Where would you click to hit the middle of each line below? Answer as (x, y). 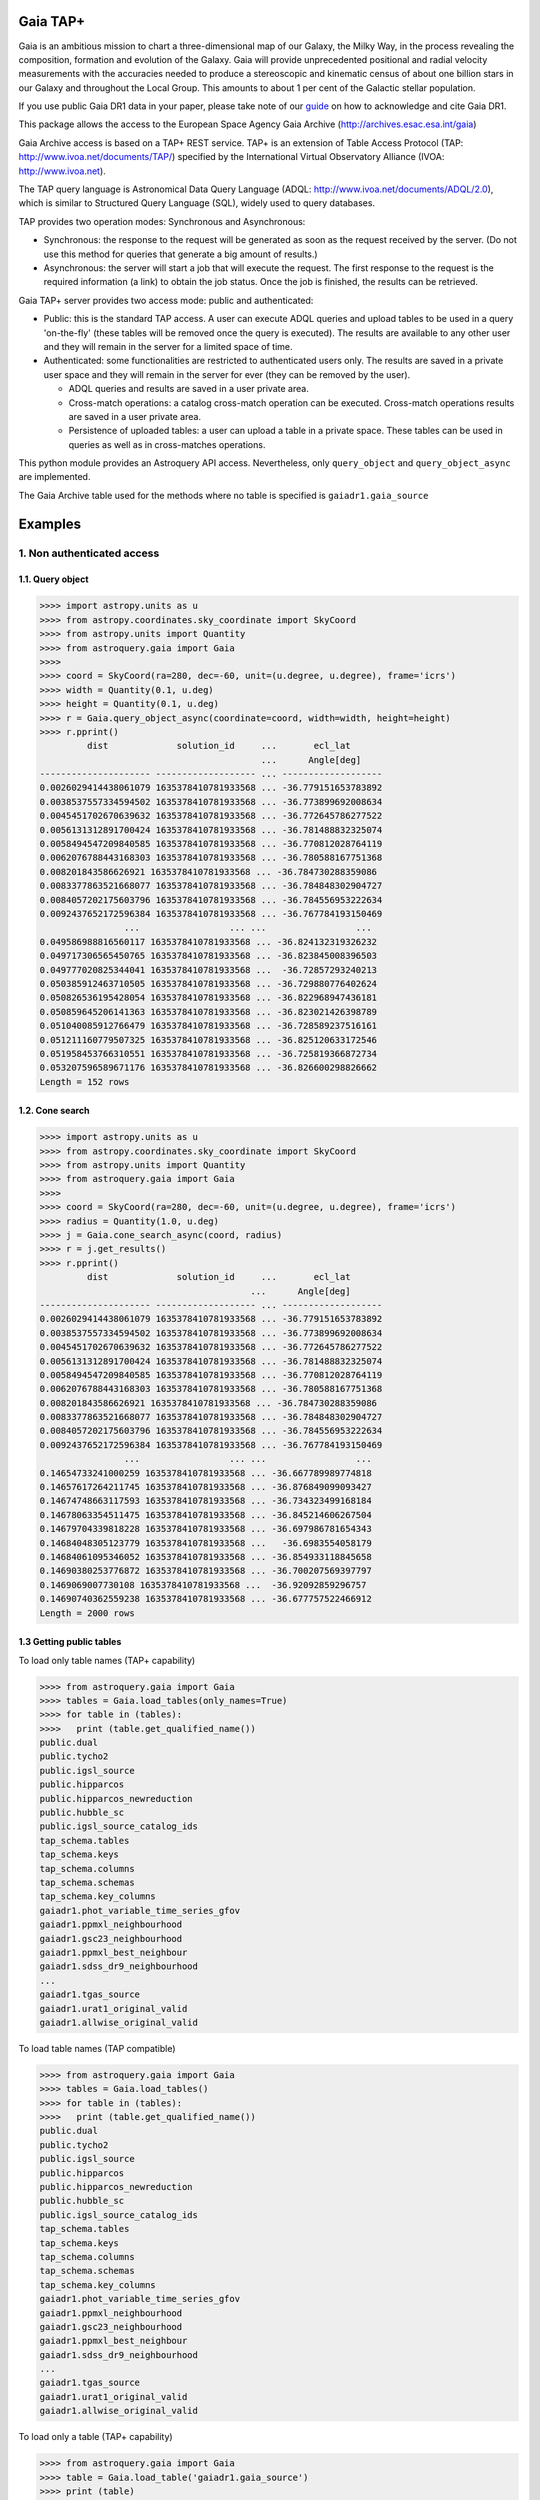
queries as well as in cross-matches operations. (167, 444)
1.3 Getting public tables (70, 1642)
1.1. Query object (53, 579)
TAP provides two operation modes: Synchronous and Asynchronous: (162, 221)
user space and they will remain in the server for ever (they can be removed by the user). (227, 374)
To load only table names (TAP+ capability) (107, 1660)
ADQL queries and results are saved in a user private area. (188, 389)
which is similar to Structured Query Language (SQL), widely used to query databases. (196, 203)
